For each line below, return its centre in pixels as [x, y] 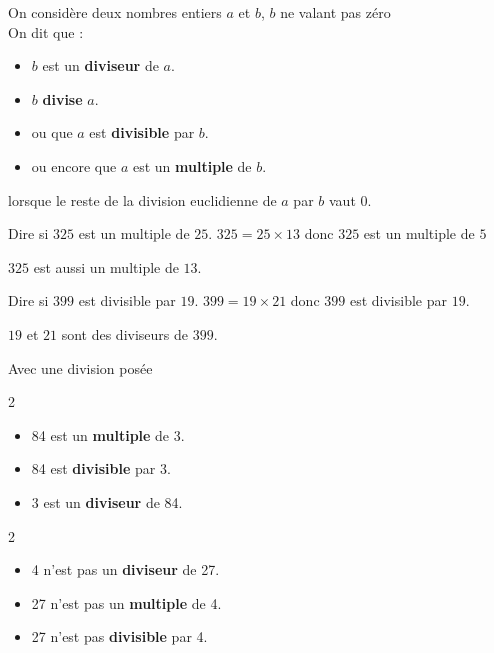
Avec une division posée [80, 367]
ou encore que [74, 165]
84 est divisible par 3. [101, 468]
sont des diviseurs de [124, 333]
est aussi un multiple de [106, 266]
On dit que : [46, 31]
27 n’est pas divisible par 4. [119, 636]
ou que [52, 132]
